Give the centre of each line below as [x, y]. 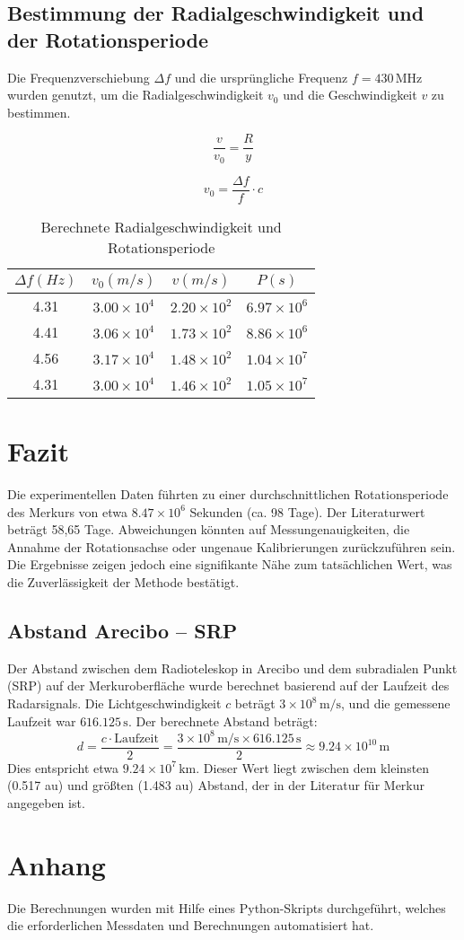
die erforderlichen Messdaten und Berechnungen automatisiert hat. [191, 925]
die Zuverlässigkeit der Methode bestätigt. [123, 582]
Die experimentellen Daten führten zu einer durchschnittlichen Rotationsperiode [228, 494]
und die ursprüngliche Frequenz [261, 77]
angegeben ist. [46, 802]
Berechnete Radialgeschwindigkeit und [161, 226]
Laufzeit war [42, 720]
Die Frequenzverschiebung [79, 77]
